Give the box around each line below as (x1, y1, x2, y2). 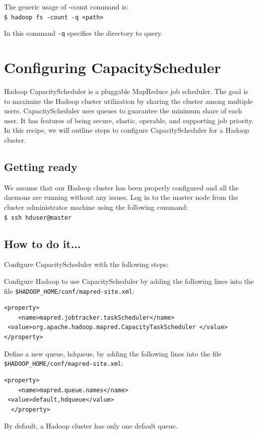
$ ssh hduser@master (4, 214, 72, 221)
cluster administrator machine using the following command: (4, 201, 188, 212)
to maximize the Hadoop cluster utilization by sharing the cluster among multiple (4, 95, 253, 106)
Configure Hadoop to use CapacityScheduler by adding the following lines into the (4, 276, 254, 286)
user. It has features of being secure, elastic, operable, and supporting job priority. (4, 115, 254, 125)
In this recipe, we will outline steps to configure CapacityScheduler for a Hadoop (4, 125, 249, 135)
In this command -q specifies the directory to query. (4, 28, 163, 38)
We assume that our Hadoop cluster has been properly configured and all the (4, 182, 239, 192)
